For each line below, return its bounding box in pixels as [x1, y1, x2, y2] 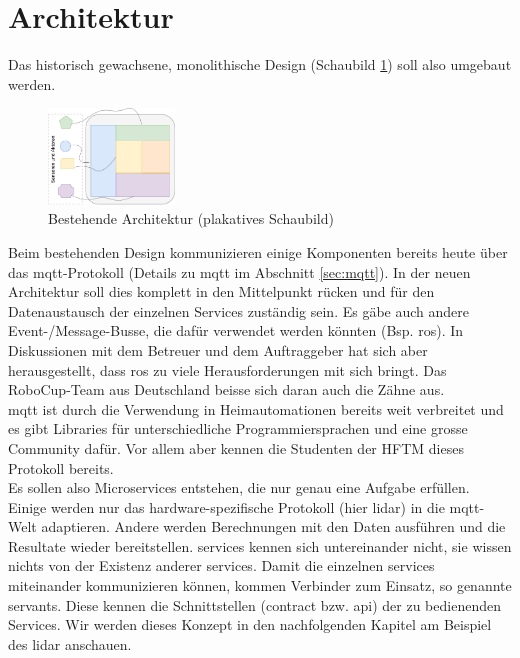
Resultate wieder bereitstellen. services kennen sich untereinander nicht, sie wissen [8, 535, 512, 556]
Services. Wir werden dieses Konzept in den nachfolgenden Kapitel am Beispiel [8, 614, 492, 635]
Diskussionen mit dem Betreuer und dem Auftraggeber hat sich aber [8, 339, 428, 360]
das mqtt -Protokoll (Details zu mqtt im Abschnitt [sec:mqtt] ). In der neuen [8, 261, 471, 282]
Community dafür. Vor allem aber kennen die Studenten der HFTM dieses [8, 437, 464, 458]
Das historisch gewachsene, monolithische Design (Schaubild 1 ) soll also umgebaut [8, 54, 512, 75]
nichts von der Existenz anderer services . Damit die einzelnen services [8, 555, 435, 576]
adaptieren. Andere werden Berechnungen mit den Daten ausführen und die [41, 516, 506, 537]
